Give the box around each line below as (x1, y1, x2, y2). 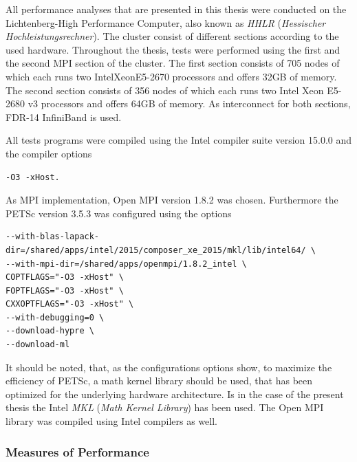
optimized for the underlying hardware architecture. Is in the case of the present (6, 386, 344, 401)
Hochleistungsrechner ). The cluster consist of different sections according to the (6, 29, 339, 43)
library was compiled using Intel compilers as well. (6, 414, 218, 428)
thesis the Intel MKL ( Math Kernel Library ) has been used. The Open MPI (6, 400, 324, 415)
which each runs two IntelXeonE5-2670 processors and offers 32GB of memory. (6, 69, 337, 83)
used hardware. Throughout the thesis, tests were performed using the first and (6, 42, 340, 56)
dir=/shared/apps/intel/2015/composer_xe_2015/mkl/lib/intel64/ (6, 245, 306, 255)
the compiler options (6, 146, 92, 160)
